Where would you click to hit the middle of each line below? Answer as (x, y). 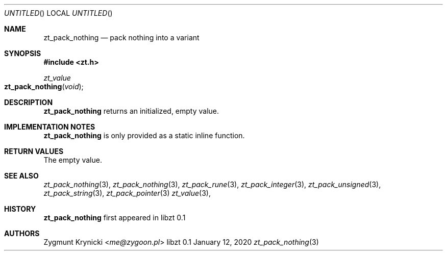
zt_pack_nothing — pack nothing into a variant (121, 37)
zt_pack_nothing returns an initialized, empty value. (131, 111)
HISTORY (20, 209)
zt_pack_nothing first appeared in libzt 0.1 (115, 218)
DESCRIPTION (29, 102)
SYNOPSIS (23, 53)
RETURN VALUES (34, 151)
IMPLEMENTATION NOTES (50, 127)
